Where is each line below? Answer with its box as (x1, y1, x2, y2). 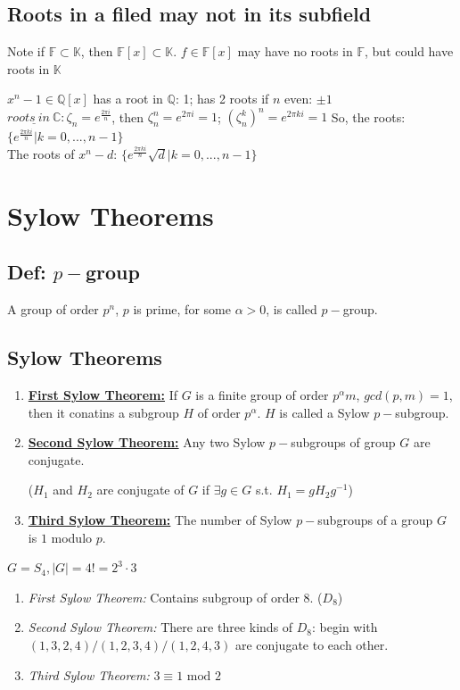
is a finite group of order (195, 386, 329, 404)
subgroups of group (291, 433, 396, 452)
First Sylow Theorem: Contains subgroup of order (28, 587, 300, 606)
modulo (51, 528, 93, 546)
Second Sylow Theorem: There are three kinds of (28, 618, 293, 636)
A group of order (7, 300, 99, 319)
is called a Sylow (279, 403, 370, 421)
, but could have (365, 42, 454, 61)
